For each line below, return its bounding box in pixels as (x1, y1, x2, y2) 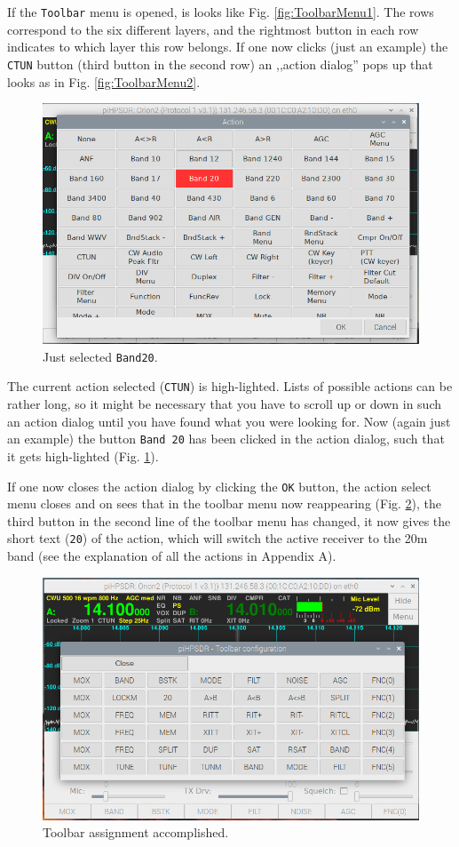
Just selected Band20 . (43, 347, 158, 365)
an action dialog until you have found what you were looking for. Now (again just (7, 412, 451, 430)
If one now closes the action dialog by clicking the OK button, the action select (7, 476, 431, 495)
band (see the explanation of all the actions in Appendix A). (7, 547, 336, 564)
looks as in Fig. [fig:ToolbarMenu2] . (7, 72, 201, 91)
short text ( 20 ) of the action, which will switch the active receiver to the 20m (7, 529, 428, 547)
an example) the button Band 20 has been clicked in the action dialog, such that (7, 429, 445, 448)
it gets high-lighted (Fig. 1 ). (7, 446, 159, 465)
